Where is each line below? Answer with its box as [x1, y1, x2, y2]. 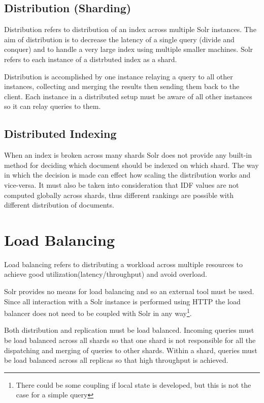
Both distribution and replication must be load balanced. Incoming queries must [4, 325, 254, 335]
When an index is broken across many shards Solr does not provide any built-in [4, 150, 252, 160]
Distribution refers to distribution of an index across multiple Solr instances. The [4, 24, 256, 35]
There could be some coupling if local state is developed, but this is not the [16, 379, 251, 390]
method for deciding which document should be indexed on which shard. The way [4, 159, 259, 170]
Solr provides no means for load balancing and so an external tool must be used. [4, 286, 254, 297]
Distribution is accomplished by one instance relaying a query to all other [4, 71, 233, 81]
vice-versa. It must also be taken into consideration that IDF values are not [4, 179, 239, 190]
